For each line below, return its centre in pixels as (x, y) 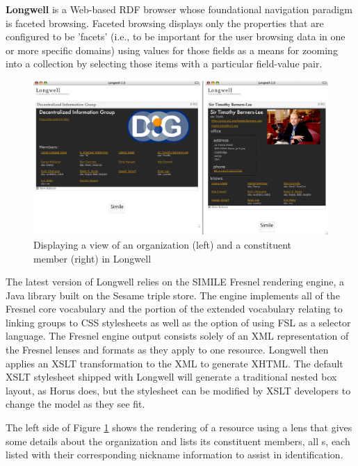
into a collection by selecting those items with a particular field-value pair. (164, 64)
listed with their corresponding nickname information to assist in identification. (174, 455)
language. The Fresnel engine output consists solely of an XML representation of (177, 336)
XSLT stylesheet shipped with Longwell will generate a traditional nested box (171, 377)
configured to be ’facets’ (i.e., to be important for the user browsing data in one (176, 36)
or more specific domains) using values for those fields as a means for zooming (172, 50)
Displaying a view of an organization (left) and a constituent (163, 244)
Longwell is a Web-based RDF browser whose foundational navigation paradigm (179, 9)
